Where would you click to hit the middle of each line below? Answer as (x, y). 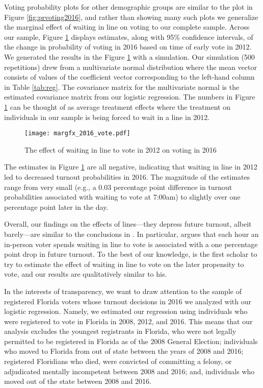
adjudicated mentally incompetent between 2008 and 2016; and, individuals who (129, 371)
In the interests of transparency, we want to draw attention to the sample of (123, 291)
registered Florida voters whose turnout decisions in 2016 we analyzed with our (128, 301)
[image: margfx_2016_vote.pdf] (77, 134)
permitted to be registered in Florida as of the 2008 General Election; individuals (131, 341)
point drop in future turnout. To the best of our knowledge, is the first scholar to (131, 254)
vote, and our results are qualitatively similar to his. (86, 274)
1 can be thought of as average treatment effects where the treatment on (117, 106)
